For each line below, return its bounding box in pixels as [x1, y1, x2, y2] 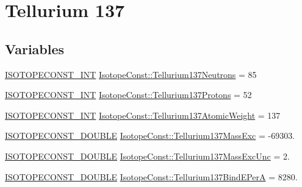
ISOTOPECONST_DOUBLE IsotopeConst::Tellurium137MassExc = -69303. [5, 129, 295, 142]
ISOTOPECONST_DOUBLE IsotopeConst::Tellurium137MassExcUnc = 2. [5, 149, 290, 162]
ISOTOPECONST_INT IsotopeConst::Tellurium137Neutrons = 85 [5, 68, 257, 80]
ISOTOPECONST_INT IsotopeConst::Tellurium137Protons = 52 [5, 88, 252, 101]
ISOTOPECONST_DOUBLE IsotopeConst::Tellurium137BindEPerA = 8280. [5, 170, 298, 183]
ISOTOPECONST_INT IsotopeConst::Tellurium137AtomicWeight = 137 [5, 108, 281, 121]
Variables [5, 39, 65, 58]
